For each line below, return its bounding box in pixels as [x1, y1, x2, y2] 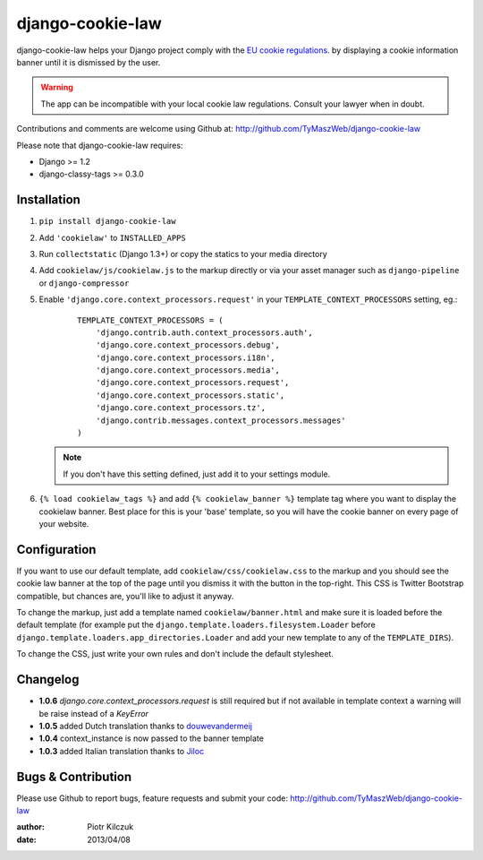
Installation [16, 193, 80, 208]
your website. [38, 519, 89, 529]
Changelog [16, 672, 80, 687]
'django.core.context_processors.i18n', [95, 352, 276, 363]
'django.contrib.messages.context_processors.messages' [95, 415, 346, 426]
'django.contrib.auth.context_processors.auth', [95, 327, 313, 338]
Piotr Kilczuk [87, 821, 134, 832]
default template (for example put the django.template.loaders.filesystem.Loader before [16, 619, 376, 631]
